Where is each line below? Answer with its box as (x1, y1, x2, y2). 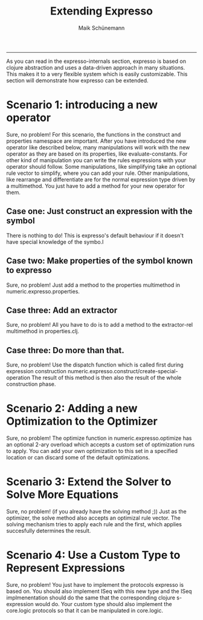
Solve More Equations (6, 488, 119, 501)
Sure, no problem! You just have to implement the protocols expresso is (6, 581, 184, 588)
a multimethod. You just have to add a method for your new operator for (6, 182, 185, 189)
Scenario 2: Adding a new (6, 402, 138, 416)
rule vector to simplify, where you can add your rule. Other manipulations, (6, 169, 190, 177)
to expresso (6, 265, 52, 276)
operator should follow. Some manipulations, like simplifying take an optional (6, 163, 197, 170)
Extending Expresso (50, 4, 153, 18)
